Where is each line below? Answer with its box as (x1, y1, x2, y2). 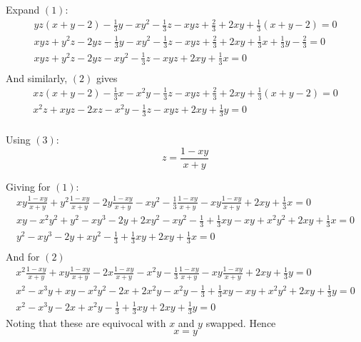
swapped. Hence (205, 315, 276, 330)
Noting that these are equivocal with (6, 315, 166, 330)
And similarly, (6, 70, 68, 85)
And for (6, 249, 40, 264)
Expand (6, 2, 40, 16)
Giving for (6, 178, 51, 193)
